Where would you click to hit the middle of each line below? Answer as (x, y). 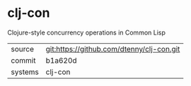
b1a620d (61, 60)
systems (25, 72)
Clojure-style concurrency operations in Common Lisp (87, 32)
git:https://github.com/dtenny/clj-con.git (113, 49)
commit (23, 60)
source (22, 49)
